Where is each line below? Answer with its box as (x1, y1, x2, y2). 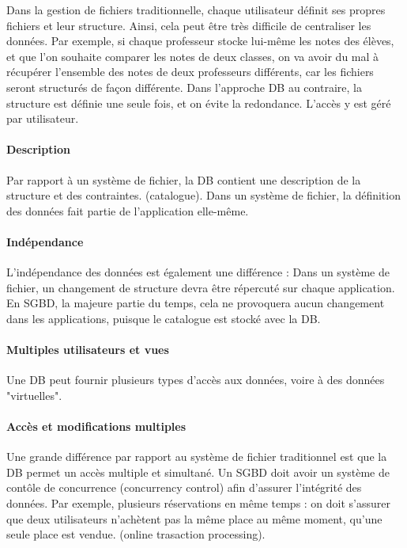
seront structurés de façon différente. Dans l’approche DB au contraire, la (6, 78, 362, 95)
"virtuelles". (6, 386, 62, 403)
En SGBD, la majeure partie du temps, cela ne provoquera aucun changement (6, 295, 385, 311)
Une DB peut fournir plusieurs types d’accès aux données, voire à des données (6, 371, 385, 388)
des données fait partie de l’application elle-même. (6, 202, 249, 219)
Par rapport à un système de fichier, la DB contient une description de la (6, 171, 361, 188)
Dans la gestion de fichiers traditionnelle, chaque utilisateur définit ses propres (6, 2, 386, 17)
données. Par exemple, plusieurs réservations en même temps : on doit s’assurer (6, 495, 391, 512)
